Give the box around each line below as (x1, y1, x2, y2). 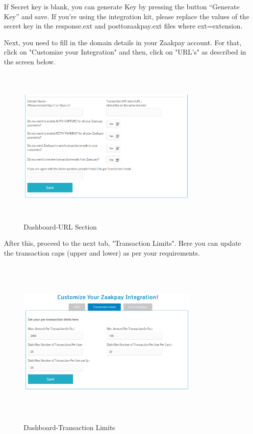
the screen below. (4, 56, 56, 66)
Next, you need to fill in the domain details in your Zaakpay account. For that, (4, 37, 242, 47)
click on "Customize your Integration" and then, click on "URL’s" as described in (4, 47, 246, 57)
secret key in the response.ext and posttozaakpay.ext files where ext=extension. (4, 21, 243, 31)
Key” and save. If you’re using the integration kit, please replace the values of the (4, 11, 250, 21)
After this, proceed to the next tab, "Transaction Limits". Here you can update (4, 238, 241, 248)
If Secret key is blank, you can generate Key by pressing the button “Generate (4, 1, 240, 11)
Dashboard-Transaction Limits (24, 422, 115, 432)
